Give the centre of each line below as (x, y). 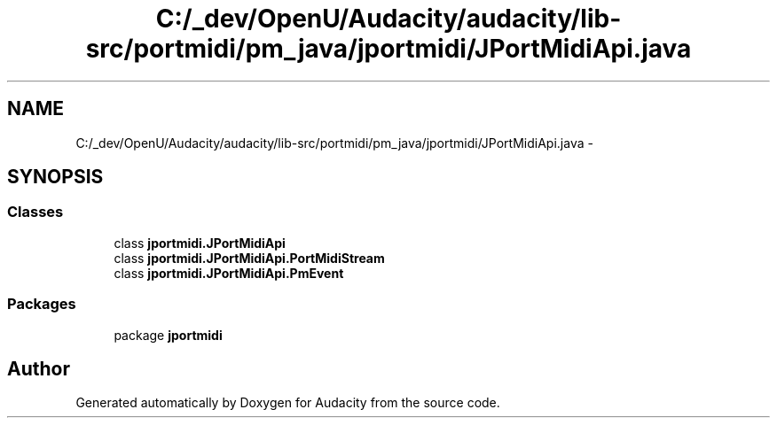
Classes (35, 212)
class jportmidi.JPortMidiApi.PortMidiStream (249, 258)
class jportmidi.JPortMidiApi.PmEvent (229, 273)
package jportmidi (168, 335)
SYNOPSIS (55, 177)
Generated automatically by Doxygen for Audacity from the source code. (288, 403)
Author (39, 368)
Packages (42, 304)
